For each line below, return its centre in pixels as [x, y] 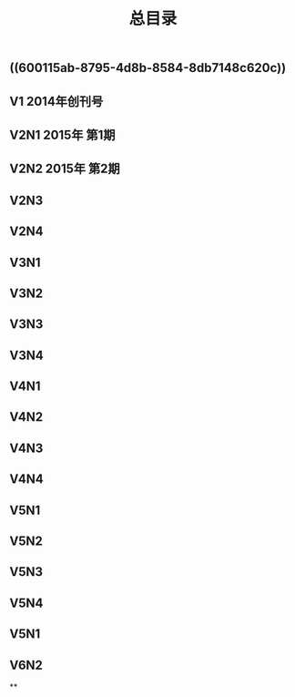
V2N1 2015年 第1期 [62, 134]
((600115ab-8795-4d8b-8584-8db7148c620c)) [148, 68]
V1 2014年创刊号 [56, 101]
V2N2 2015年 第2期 [65, 169]
